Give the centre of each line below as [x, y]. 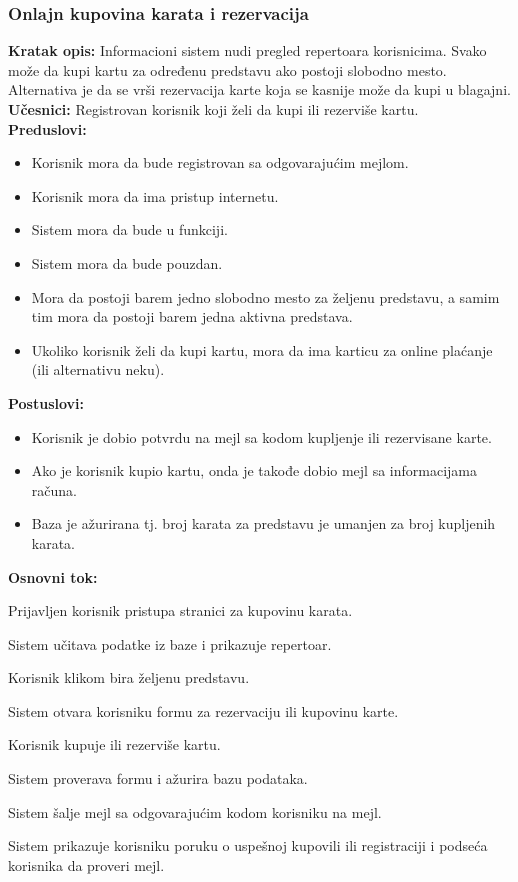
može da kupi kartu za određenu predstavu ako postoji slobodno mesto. [227, 69]
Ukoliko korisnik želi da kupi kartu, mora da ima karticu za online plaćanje [262, 349]
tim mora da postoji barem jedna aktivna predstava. [192, 316]
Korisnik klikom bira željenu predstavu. [129, 677]
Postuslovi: [46, 402]
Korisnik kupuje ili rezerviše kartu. [114, 744]
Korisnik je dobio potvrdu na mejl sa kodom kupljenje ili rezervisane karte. [261, 436]
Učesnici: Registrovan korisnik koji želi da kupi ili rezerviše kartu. [213, 109]
